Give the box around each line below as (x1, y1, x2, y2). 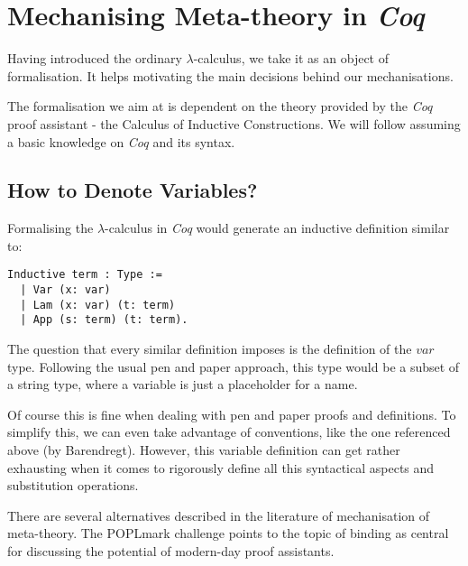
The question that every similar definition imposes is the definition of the (7, 339, 412, 358)
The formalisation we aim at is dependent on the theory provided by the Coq (7, 97, 433, 116)
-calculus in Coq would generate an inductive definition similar (105, 218, 450, 237)
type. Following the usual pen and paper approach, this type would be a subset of (7, 357, 460, 376)
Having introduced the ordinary (7, 49, 182, 68)
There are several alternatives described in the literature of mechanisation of (7, 506, 430, 524)
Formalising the (7, 218, 94, 237)
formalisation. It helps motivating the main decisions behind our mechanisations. (7, 66, 454, 85)
